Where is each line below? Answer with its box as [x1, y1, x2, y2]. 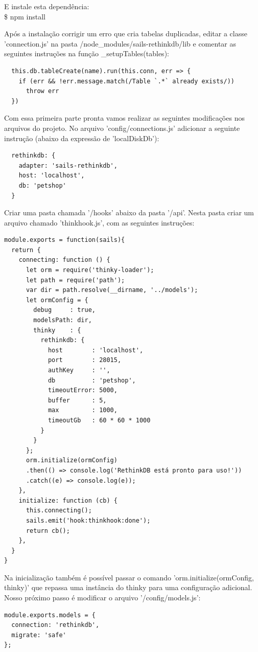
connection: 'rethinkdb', [11, 621, 100, 629]
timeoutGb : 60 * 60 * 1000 [48, 416, 151, 424]
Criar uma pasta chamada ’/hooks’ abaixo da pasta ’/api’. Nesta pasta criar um [4, 207, 254, 218]
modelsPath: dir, [33, 317, 92, 324]
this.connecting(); [26, 507, 92, 514]
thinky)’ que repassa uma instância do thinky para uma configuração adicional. [4, 582, 252, 593]
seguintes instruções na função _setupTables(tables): [4, 48, 169, 59]
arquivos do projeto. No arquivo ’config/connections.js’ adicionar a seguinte [4, 122, 240, 133]
